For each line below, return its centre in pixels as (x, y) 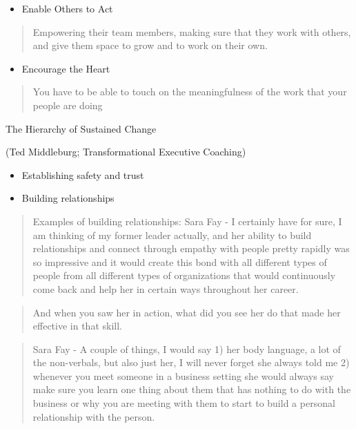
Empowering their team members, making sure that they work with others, (192, 31)
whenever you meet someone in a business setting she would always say (183, 375)
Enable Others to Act (67, 8)
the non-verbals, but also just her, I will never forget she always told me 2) (191, 362)
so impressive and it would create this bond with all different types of (180, 261)
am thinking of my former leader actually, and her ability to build (172, 235)
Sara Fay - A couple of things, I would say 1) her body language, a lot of (187, 349)
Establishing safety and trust (83, 174)
